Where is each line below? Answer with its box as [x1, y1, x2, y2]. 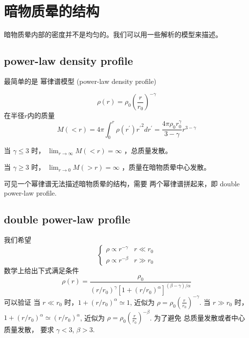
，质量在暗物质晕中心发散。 [121, 162, 211, 172]
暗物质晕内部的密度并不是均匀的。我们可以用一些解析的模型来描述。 [4, 29, 222, 40]
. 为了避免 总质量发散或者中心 [150, 312, 245, 322]
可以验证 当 [4, 297, 40, 307]
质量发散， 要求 [4, 324, 54, 335]
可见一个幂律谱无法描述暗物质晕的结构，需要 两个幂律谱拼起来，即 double [4, 178, 240, 188]
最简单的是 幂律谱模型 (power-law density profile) [4, 76, 156, 86]
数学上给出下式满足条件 [4, 265, 79, 275]
